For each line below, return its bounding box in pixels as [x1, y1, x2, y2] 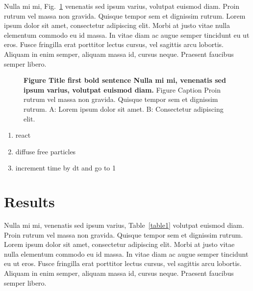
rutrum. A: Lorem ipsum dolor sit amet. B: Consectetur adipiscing [24, 103, 224, 114]
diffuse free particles [15, 146, 76, 156]
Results [4, 192, 55, 212]
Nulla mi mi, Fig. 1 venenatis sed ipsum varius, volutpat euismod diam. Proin [4, 1, 239, 11]
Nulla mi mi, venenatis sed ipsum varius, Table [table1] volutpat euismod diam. [4, 220, 244, 230]
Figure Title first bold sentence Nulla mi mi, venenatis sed [24, 75, 226, 85]
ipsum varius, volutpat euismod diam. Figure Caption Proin [24, 84, 221, 95]
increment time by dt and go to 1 [15, 163, 116, 173]
